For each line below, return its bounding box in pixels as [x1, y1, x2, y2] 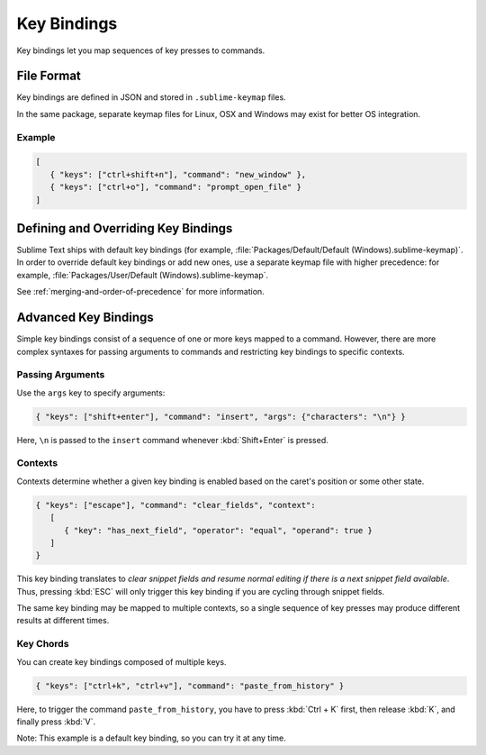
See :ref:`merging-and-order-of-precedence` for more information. [16, 287, 265, 297]
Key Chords [16, 638, 69, 650]
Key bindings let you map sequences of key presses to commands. [16, 45, 265, 56]
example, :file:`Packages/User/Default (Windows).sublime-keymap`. [16, 269, 269, 280]
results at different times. [16, 615, 110, 626]
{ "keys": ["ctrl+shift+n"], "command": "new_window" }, [49, 169, 307, 179]
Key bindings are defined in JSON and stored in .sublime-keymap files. [16, 92, 287, 103]
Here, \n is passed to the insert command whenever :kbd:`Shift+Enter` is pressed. [16, 434, 328, 445]
